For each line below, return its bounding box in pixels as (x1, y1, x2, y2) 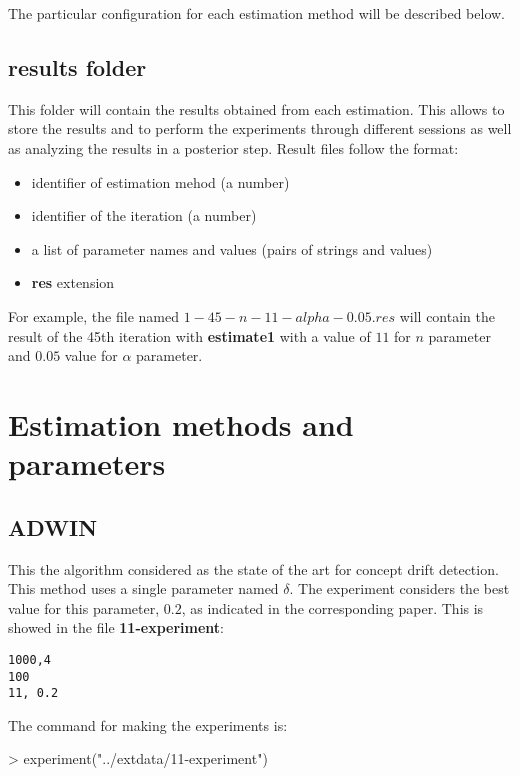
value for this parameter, (8, 597, 160, 618)
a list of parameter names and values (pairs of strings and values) (31, 238, 433, 259)
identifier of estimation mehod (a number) (31, 171, 290, 192)
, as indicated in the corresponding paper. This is (181, 597, 484, 618)
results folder (8, 51, 147, 82)
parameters (8, 443, 166, 484)
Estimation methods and (8, 403, 354, 444)
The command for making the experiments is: (8, 714, 288, 735)
